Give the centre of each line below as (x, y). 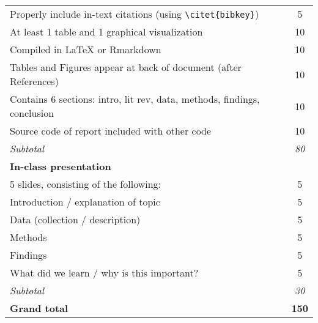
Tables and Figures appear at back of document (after (126, 67)
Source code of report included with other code (111, 131)
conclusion (32, 113)
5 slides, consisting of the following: (86, 184)
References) (34, 81)
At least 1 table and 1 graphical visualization (106, 32)
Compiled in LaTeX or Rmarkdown (86, 49)
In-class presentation (61, 166)
